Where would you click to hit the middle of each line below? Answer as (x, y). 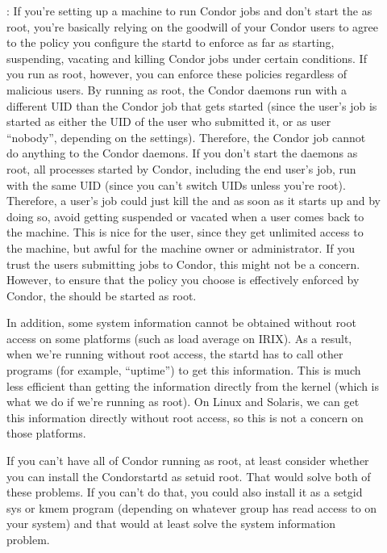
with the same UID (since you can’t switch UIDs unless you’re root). (176, 184)
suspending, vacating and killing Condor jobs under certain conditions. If (187, 58)
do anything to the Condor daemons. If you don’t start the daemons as (182, 153)
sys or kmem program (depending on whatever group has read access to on (192, 507)
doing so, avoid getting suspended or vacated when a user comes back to (185, 216)
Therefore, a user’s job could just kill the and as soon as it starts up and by (193, 201)
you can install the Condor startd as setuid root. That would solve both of (189, 476)
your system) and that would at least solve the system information (171, 524)
